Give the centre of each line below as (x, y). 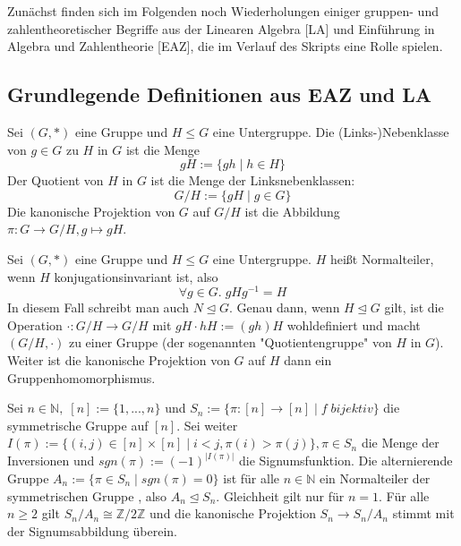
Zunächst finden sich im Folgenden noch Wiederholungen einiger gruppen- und (223, 11)
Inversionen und (51, 461)
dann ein (308, 360)
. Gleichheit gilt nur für (280, 495)
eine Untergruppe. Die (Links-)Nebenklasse (331, 131)
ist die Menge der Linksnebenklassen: (253, 180)
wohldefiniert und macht (354, 324)
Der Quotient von (55, 180)
